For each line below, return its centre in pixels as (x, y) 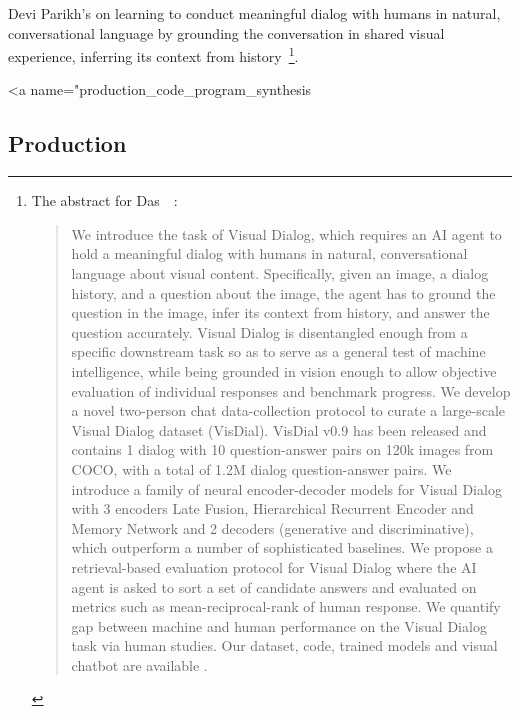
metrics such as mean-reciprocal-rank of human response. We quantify (286, 606)
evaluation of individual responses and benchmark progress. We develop (291, 390)
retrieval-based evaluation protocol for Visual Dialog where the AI (274, 566)
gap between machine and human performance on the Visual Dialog (279, 625)
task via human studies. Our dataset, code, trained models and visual (284, 645)
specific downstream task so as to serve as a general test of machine (278, 351)
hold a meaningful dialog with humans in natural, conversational (269, 253)
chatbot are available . (139, 664)
